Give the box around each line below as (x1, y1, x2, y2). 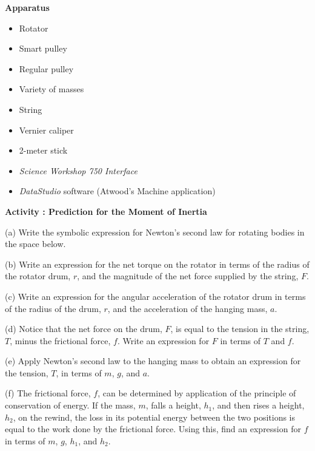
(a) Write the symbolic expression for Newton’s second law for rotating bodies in (5, 225, 305, 238)
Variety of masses (19, 83, 84, 95)
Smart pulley (19, 42, 67, 55)
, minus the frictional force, (10, 334, 111, 347)
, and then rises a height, (212, 399, 305, 412)
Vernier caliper (19, 123, 74, 136)
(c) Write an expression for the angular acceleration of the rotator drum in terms (5, 290, 306, 302)
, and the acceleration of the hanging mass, (107, 302, 268, 314)
